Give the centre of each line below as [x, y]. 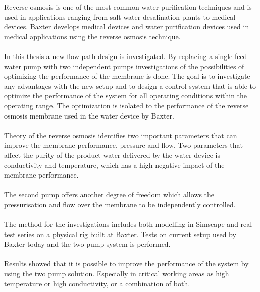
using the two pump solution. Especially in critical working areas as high [117, 274]
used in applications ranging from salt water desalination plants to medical [120, 16]
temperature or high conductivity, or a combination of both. [97, 283]
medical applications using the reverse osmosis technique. [92, 36]
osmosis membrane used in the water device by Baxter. [89, 115]
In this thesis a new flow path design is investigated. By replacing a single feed [126, 56]
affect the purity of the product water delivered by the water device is [112, 155]
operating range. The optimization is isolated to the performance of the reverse [126, 105]
